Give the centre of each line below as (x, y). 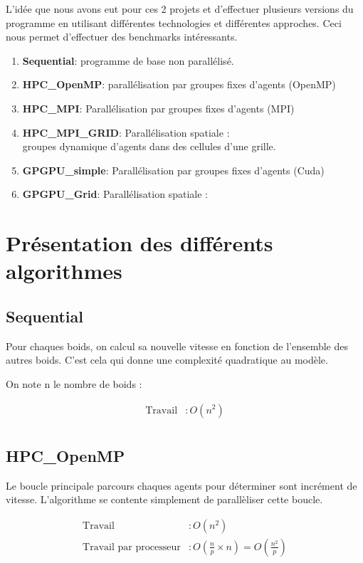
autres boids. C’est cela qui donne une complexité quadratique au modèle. (167, 360)
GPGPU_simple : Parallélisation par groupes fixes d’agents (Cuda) (173, 170)
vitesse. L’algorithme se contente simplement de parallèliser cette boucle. (164, 499)
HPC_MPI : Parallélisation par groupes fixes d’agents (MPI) (158, 108)
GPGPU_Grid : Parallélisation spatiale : (115, 194)
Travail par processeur (132, 547)
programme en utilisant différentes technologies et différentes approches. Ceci (174, 22)
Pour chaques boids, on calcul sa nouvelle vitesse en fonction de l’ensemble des (177, 346)
